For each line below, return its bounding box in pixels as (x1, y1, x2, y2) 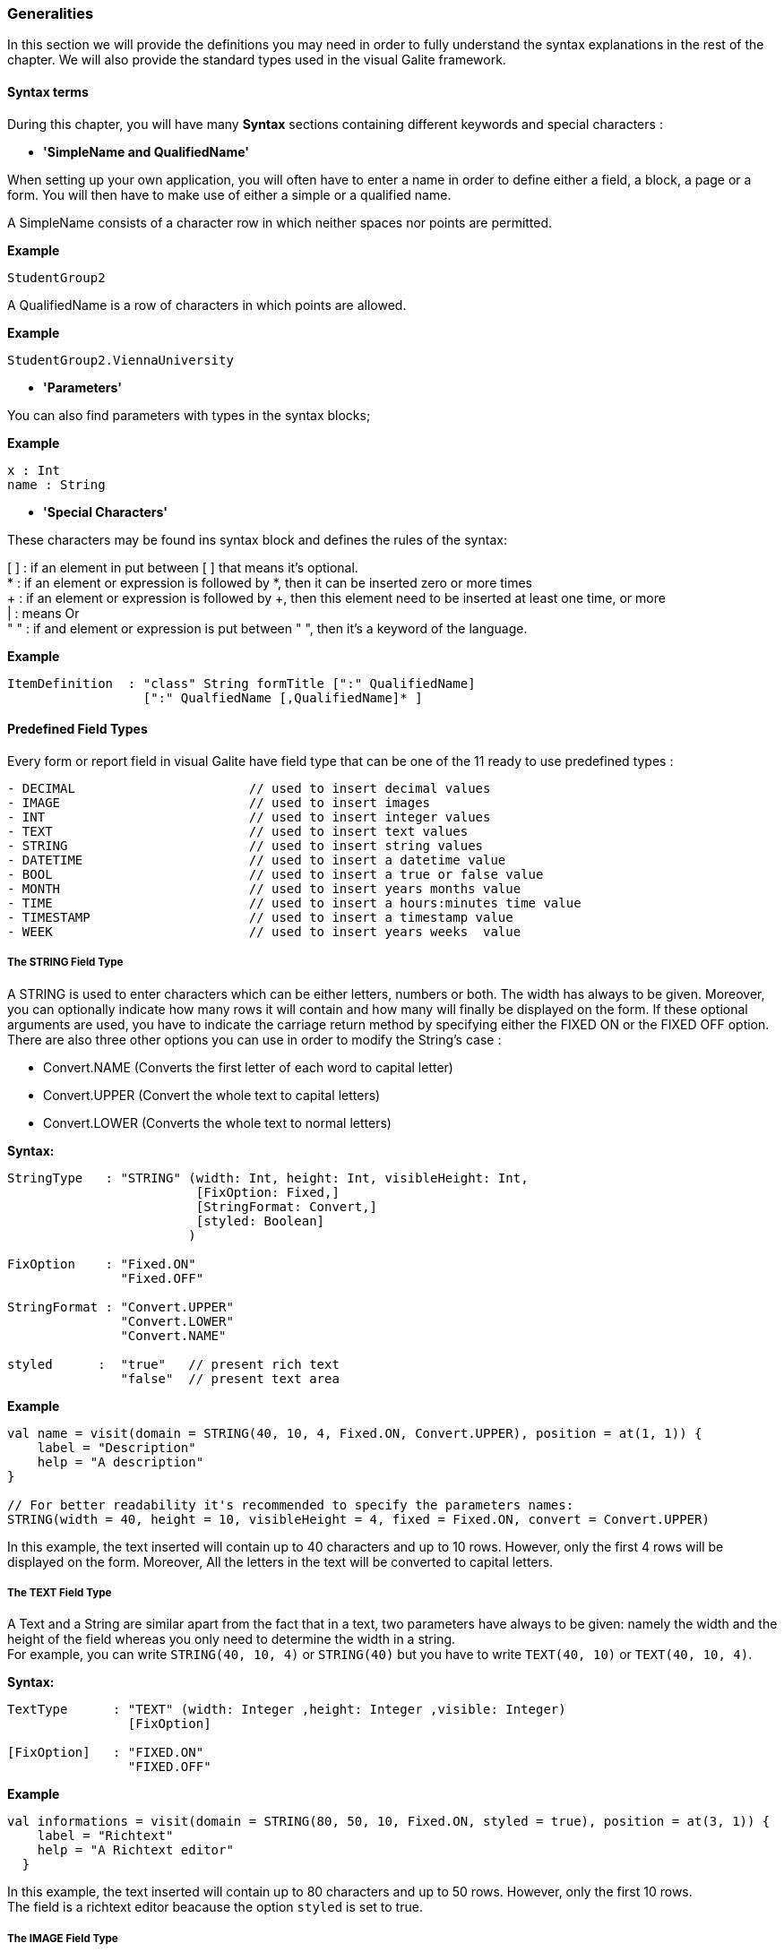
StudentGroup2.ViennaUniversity (7, 352, 234, 367)
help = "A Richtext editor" (37, 1843, 234, 1858)
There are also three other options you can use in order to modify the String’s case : (7, 1031, 502, 1047)
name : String (7, 477, 106, 492)
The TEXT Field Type (7, 1586, 112, 1599)
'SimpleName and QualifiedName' (43, 143, 249, 159)
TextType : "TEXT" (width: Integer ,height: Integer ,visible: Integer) (7, 1702, 566, 1717)
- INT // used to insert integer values (7, 809, 491, 824)
